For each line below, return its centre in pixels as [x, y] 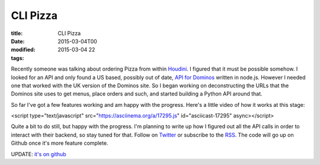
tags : [17, 58]
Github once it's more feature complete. [60, 143]
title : [17, 33]
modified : [23, 50]
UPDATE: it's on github [39, 154]
